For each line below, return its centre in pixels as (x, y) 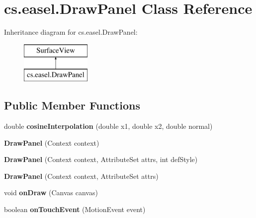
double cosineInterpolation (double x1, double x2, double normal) (108, 126)
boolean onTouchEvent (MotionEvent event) (75, 209)
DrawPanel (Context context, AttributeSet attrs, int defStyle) (101, 159)
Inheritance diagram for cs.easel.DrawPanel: (71, 32)
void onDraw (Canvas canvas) (51, 192)
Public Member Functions (72, 105)
